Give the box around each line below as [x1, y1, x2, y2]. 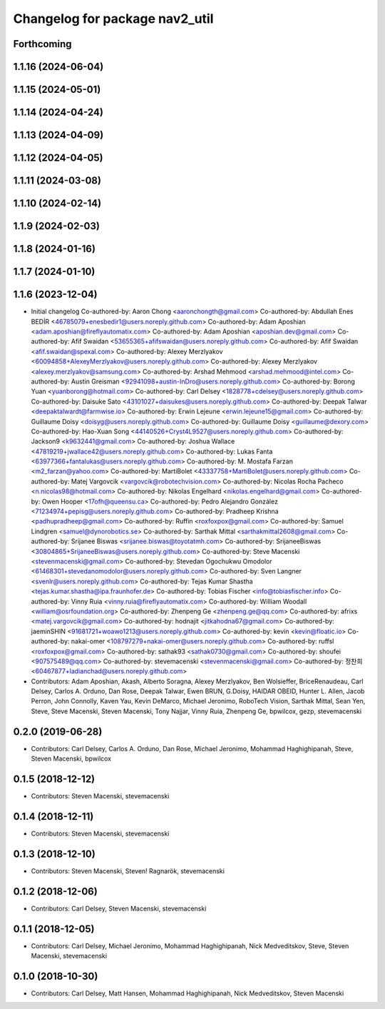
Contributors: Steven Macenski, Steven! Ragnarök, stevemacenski [31, 866, 225, 875]
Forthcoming [13, 38, 72, 50]
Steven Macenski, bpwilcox [31, 754, 112, 763]
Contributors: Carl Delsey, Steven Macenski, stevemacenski [31, 904, 207, 913]
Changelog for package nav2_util [13, 11, 214, 26]
